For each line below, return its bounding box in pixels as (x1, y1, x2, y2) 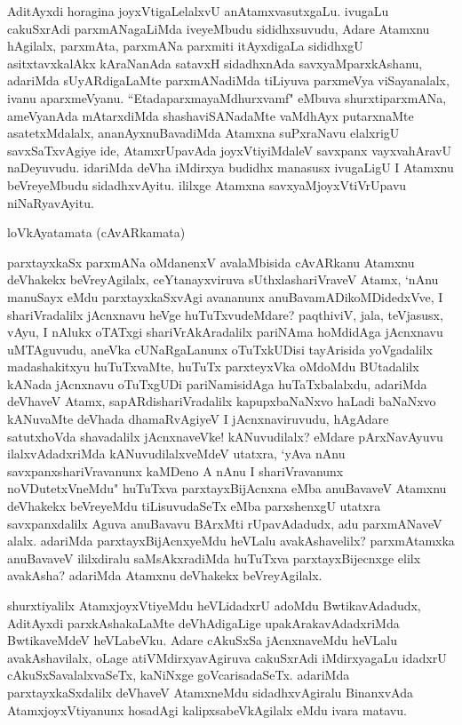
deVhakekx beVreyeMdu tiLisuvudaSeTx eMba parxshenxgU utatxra (7, 497, 381, 515)
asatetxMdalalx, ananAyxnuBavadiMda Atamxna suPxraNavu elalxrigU (7, 123, 400, 142)
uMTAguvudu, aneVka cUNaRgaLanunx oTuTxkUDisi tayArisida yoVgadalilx (7, 339, 433, 358)
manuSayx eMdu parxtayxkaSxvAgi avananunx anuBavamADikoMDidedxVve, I (7, 287, 443, 306)
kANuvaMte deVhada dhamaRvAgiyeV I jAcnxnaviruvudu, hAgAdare (7, 410, 389, 428)
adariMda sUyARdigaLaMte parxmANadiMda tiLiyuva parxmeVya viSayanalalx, (7, 71, 450, 90)
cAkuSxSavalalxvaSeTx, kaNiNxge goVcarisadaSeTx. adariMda (7, 665, 350, 684)
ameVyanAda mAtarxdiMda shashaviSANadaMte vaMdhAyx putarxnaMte (7, 106, 414, 124)
